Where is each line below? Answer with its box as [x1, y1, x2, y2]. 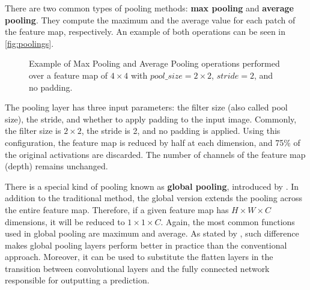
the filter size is [5, 124, 61, 137]
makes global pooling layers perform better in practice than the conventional [5, 238, 287, 251]
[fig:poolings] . [5, 37, 54, 49]
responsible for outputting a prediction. [5, 274, 150, 286]
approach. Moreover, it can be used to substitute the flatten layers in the [5, 250, 273, 263]
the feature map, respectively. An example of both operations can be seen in [5, 25, 286, 38]
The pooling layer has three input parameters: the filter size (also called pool [5, 101, 288, 113]
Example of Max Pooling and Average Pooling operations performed [29, 57, 280, 70]
